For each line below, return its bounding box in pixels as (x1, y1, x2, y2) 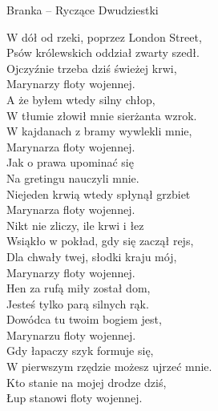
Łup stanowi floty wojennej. (6, 389, 143, 406)
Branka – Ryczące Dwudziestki (6, 2, 159, 18)
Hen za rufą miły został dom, (6, 280, 151, 296)
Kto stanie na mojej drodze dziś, (6, 373, 167, 390)
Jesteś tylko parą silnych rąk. (6, 295, 149, 312)
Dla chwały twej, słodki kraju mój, (6, 248, 177, 264)
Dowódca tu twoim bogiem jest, (6, 311, 162, 328)
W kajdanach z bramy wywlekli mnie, (6, 123, 192, 139)
